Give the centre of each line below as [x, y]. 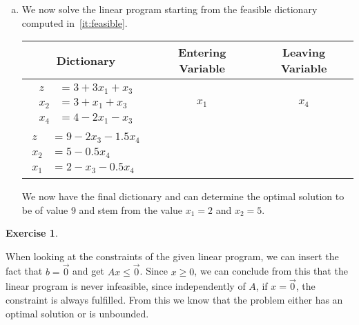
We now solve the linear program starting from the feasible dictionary [169, 9]
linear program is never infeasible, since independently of [126, 286]
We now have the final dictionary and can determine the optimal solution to [183, 196]
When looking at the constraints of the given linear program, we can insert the [172, 256]
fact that [24, 271]
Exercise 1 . [32, 233]
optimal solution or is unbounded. [77, 313]
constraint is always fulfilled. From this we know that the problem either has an [174, 300]
